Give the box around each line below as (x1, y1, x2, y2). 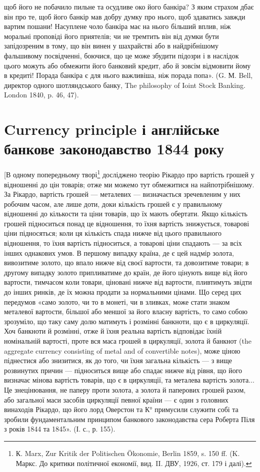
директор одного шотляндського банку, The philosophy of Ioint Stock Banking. (4, 79, 245, 90)
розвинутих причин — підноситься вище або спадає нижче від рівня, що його (4, 365, 242, 375)
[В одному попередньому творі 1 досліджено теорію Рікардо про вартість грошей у (4, 168, 254, 179)
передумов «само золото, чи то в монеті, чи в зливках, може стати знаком (4, 296, 230, 307)
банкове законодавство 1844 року (4, 138, 224, 159)
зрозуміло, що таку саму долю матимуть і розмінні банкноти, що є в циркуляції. (4, 316, 249, 326)
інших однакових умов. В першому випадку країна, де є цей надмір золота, (4, 247, 234, 258)
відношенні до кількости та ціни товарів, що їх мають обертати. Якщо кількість (4, 208, 247, 219)
